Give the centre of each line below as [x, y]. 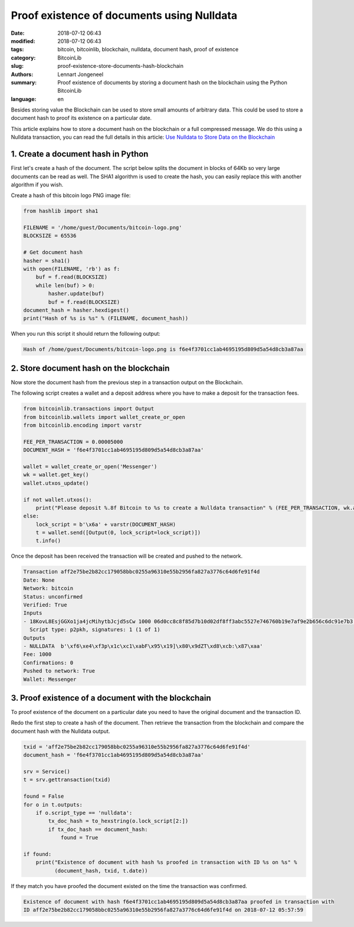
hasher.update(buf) [76, 294]
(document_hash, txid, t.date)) [101, 871]
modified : [23, 41]
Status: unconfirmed [53, 597]
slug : [17, 66]
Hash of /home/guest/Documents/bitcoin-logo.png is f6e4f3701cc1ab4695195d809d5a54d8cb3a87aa [163, 349]
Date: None [39, 580]
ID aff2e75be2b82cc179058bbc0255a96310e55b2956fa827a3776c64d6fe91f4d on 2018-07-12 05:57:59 [163, 910]
